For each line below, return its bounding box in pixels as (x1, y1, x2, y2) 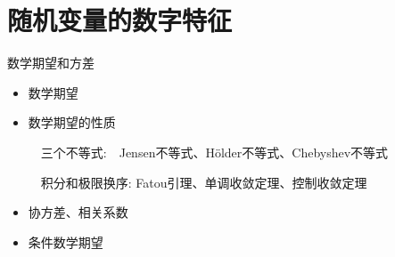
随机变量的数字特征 (7, 2, 233, 38)
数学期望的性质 (28, 113, 116, 132)
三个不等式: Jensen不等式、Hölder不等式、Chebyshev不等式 (40, 142, 389, 161)
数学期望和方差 (7, 53, 95, 72)
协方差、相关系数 (28, 203, 128, 221)
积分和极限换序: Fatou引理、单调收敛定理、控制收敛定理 (40, 173, 367, 191)
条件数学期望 (28, 232, 103, 251)
